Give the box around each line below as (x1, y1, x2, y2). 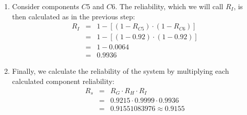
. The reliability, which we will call (115, 1, 223, 11)
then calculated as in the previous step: (12, 11, 136, 21)
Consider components (12, 1, 79, 11)
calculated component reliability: (12, 75, 115, 86)
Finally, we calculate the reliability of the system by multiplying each (12, 66, 229, 76)
